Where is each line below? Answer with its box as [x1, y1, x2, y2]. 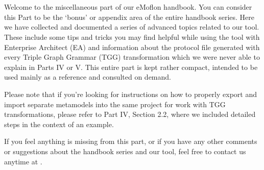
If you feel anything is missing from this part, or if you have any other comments [4, 136, 257, 147]
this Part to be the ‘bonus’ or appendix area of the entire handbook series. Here [4, 11, 254, 22]
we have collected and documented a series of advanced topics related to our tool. [4, 21, 259, 32]
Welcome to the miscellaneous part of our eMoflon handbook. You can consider [4, 2, 252, 12]
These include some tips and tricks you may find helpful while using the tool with [4, 31, 260, 42]
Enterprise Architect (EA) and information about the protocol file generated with [4, 41, 260, 52]
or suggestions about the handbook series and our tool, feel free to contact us [4, 145, 246, 156]
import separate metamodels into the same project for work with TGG [4, 99, 226, 109]
